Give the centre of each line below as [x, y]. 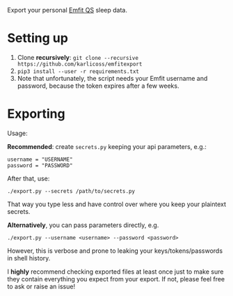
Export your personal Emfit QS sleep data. [67, 10]
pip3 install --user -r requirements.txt [78, 71]
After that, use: [29, 178]
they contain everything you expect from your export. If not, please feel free [116, 279]
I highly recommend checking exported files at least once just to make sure [115, 272]
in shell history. [29, 258]
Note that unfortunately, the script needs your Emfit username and [112, 78]
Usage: [17, 133]
